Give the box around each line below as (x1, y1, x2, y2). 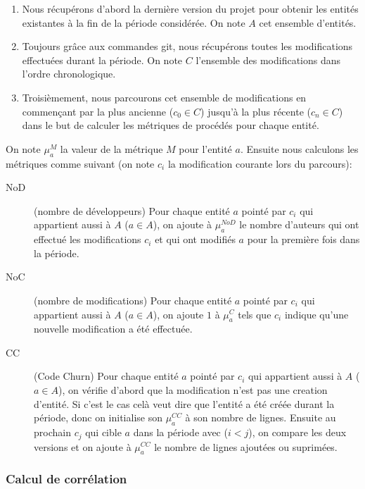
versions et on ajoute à (34, 439, 132, 454)
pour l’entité (179, 141, 232, 156)
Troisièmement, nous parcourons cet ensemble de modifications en (22, 89, 307, 104)
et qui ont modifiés (155, 232, 236, 247)
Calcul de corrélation (6, 470, 127, 488)
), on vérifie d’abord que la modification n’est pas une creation (58, 383, 328, 397)
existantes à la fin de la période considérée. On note (22, 15, 245, 30)
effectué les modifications (34, 232, 141, 247)
